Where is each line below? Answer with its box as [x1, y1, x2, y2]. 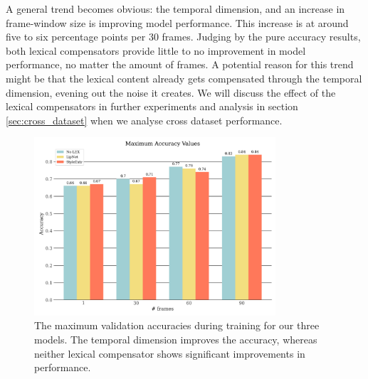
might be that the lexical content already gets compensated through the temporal [6, 70, 362, 85]
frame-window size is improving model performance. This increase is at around [6, 15, 349, 30]
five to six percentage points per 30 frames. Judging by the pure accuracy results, [6, 29, 361, 44]
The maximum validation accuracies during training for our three [34, 318, 320, 333]
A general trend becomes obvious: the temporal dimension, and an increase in [6, 1, 345, 16]
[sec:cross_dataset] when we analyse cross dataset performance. [6, 112, 283, 127]
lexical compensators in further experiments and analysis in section [6, 99, 298, 114]
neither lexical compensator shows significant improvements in [34, 346, 305, 361]
